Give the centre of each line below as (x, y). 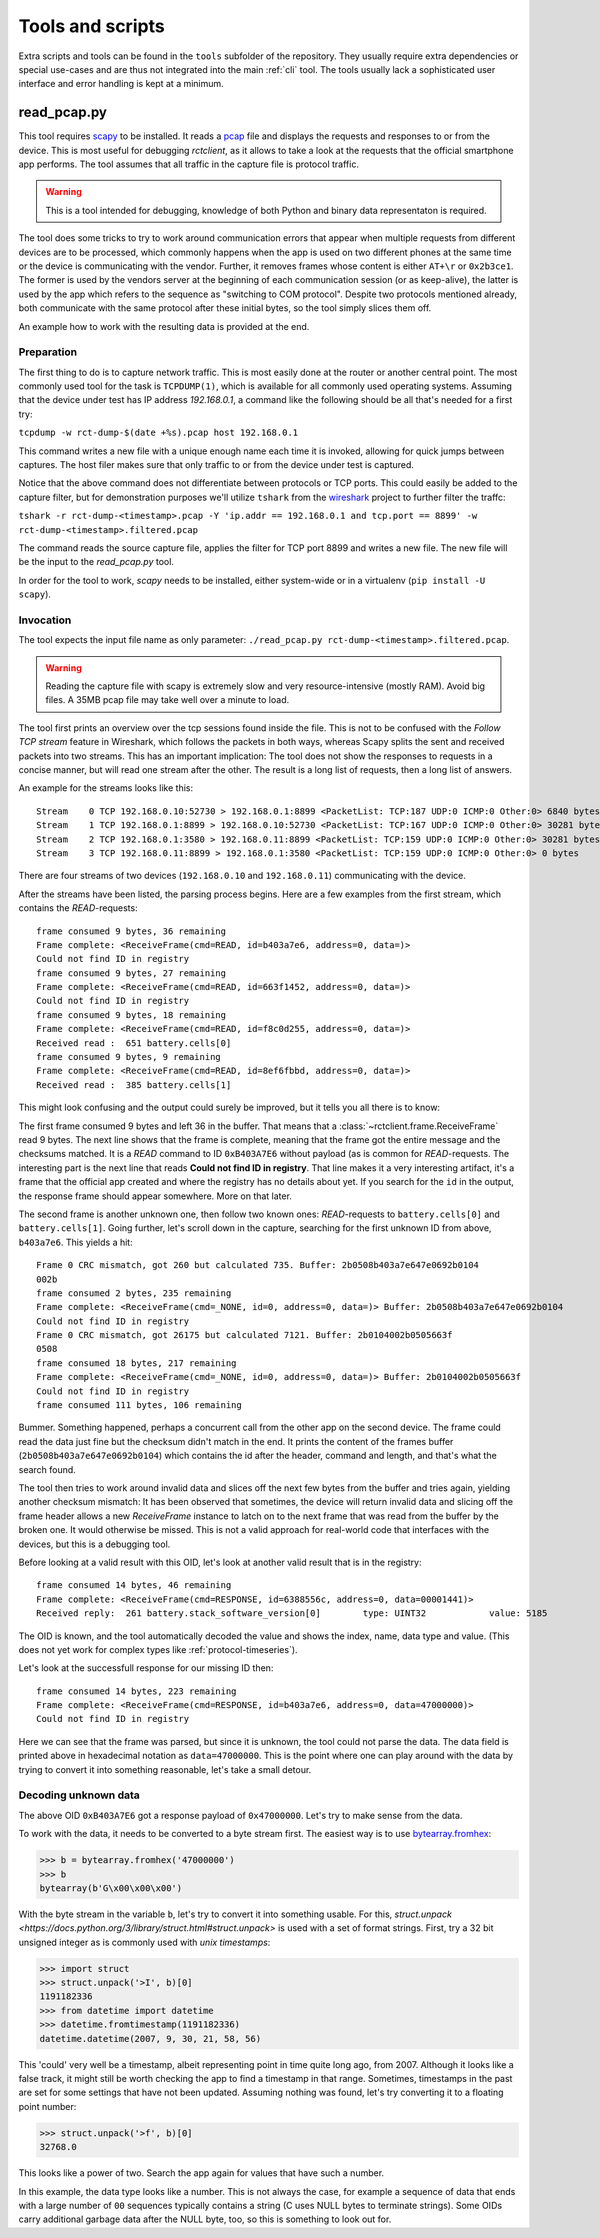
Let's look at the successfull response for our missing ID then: (146, 1668)
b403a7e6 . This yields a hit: (76, 1242)
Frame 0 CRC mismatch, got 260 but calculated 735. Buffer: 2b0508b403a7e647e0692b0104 (258, 1265)
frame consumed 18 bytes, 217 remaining (136, 1363)
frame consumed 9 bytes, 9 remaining (129, 1057)
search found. (47, 1469)
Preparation (48, 352)
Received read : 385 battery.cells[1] (134, 1084)
